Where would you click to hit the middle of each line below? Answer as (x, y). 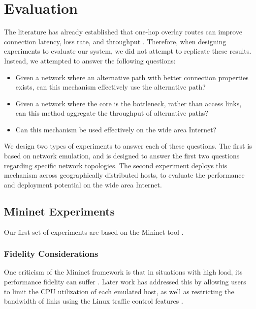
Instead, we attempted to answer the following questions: (90, 60)
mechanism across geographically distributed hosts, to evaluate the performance (124, 175)
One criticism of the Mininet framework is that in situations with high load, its (123, 272)
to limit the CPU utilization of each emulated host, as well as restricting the (119, 291)
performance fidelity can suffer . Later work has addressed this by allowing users (125, 282)
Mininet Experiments (59, 211)
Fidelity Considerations (51, 254)
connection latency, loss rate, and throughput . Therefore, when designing (115, 41)
